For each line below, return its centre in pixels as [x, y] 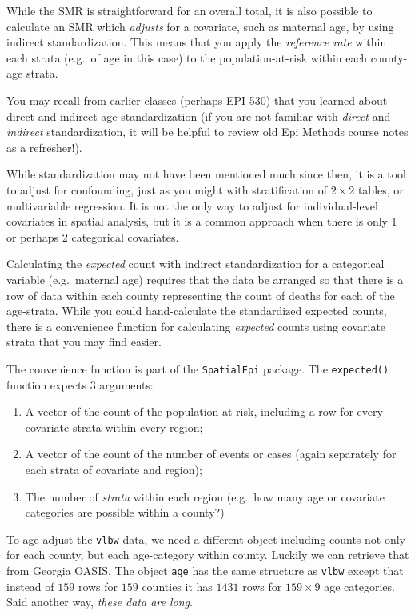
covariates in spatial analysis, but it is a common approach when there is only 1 [202, 221]
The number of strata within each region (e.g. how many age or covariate [205, 496]
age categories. [359, 586]
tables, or [381, 189]
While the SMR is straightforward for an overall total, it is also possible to [190, 10]
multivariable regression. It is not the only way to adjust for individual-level [192, 205]
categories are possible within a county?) [125, 512]
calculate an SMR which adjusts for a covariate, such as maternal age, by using [200, 26]
